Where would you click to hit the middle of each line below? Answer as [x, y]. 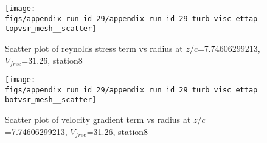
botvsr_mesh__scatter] [51, 100]
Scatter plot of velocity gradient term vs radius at [98, 120]
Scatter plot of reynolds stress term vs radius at [94, 48]
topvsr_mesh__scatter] [51, 29]
